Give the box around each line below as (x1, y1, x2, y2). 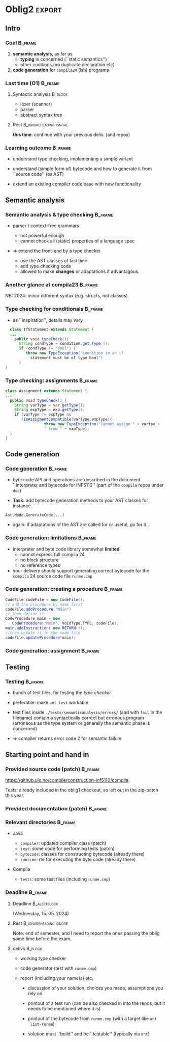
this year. (5, 792, 24, 798)
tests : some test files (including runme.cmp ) (20, 876, 111, 882)
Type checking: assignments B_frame (5, 377, 98, 384)
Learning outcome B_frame (5, 144, 71, 151)
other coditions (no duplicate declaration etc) (20, 61, 115, 67)
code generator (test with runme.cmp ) (20, 965, 97, 971)
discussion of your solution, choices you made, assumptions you (27, 984, 163, 991)
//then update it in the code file (5, 630, 81, 635)
